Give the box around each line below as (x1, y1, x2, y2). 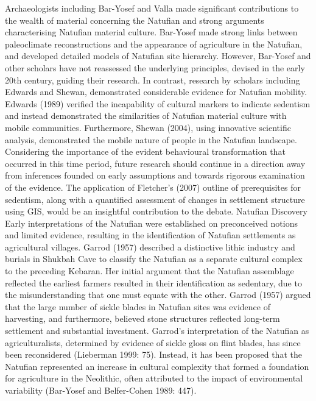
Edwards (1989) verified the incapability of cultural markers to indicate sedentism (5, 97, 311, 110)
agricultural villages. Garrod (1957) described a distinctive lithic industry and (5, 240, 295, 253)
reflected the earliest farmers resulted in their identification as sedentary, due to (5, 276, 302, 289)
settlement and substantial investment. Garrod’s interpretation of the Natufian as (5, 324, 309, 337)
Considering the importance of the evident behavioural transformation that (5, 145, 286, 158)
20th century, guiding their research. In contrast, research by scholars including (5, 73, 300, 86)
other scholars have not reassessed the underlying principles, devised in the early (5, 61, 305, 74)
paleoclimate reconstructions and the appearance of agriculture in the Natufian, (5, 37, 303, 50)
